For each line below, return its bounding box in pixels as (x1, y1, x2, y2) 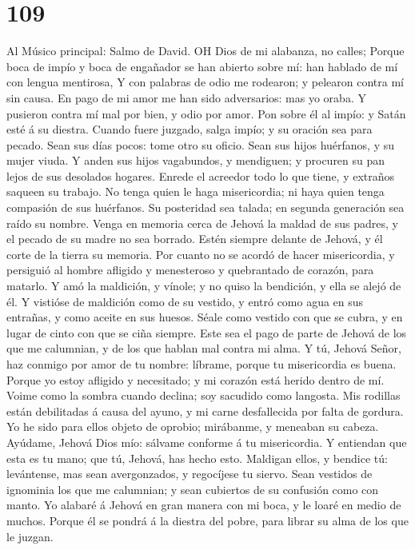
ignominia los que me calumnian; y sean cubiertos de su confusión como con (6, 480, 379, 497)
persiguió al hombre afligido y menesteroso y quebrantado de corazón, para (6, 261, 374, 278)
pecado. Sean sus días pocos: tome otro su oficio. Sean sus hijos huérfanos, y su (6, 136, 394, 153)
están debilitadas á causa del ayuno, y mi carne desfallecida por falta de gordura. (6, 402, 404, 419)
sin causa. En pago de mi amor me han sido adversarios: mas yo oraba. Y (6, 89, 366, 106)
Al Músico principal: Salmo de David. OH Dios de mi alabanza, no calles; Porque (6, 42, 405, 59)
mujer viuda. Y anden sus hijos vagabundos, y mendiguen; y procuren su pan (6, 152, 385, 169)
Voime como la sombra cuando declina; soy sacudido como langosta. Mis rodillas (6, 387, 401, 404)
